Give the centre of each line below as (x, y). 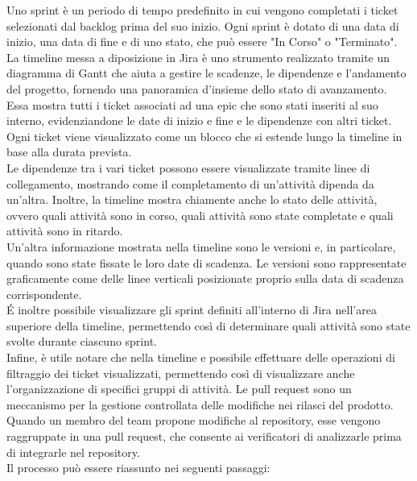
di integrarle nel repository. (73, 452)
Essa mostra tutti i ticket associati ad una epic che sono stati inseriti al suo (192, 104)
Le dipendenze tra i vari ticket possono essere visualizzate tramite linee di (188, 167)
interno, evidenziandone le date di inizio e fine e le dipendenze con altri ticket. (199, 120)
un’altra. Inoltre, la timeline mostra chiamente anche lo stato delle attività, (192, 199)
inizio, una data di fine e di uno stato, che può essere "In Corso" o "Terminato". (202, 41)
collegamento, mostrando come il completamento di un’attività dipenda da (190, 183)
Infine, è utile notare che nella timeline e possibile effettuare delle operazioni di (201, 357)
